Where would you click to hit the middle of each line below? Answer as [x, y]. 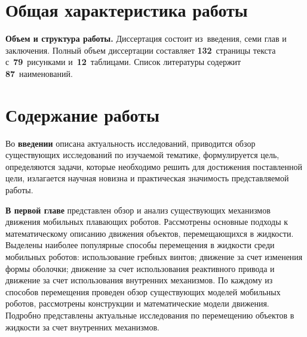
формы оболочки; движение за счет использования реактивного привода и [140, 268]
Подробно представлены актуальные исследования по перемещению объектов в [150, 315]
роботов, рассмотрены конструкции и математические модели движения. [137, 303]
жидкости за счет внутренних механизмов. [82, 327]
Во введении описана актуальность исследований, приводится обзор [131, 143]
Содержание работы [82, 114]
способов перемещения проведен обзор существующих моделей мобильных [143, 291]
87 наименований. [39, 73]
